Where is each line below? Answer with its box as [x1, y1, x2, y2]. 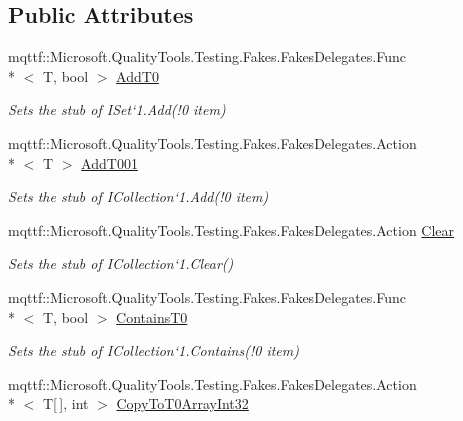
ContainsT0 [116, 306, 188, 327]
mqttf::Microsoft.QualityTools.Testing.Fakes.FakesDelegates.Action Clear [8, 219, 455, 240]
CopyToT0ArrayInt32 [116, 393, 249, 414]
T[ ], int [42, 393, 89, 414]
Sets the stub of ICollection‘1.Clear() [8, 253, 234, 274]
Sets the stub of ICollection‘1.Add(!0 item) [8, 186, 269, 207]
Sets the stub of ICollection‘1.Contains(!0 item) [8, 340, 299, 361]
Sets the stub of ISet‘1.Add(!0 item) [8, 99, 226, 120]
